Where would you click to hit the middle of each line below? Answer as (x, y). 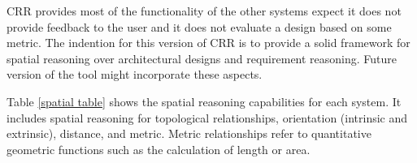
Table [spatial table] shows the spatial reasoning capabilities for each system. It (204, 101)
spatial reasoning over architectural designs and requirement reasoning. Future (202, 58)
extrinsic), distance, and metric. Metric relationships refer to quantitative (189, 133)
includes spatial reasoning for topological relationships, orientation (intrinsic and (207, 117)
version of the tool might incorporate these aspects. (135, 74)
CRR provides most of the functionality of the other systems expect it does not (204, 11)
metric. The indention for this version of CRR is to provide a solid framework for (208, 43)
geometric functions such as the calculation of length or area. (159, 149)
